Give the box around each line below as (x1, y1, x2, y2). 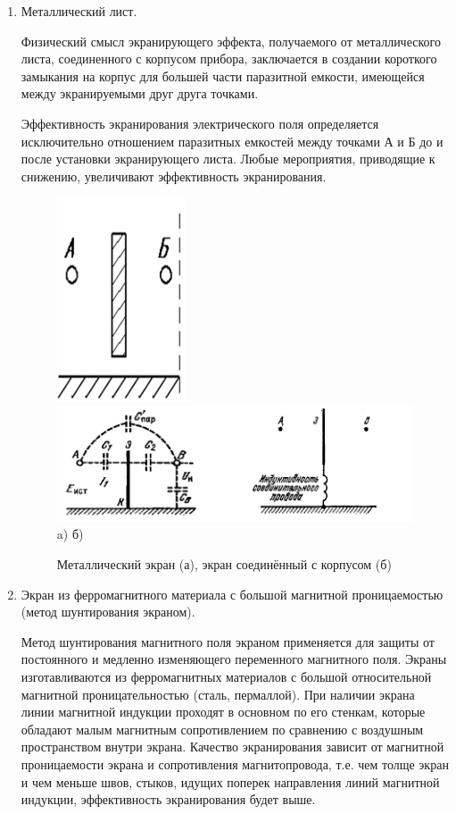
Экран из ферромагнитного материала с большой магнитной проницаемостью (21, 584, 444, 603)
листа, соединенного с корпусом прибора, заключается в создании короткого (21, 49, 437, 68)
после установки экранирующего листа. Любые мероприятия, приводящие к (21, 149, 435, 168)
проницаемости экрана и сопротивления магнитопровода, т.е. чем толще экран (21, 754, 449, 773)
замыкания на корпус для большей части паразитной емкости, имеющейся (21, 66, 425, 85)
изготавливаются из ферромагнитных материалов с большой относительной (21, 667, 432, 685)
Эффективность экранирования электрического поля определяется (21, 113, 379, 132)
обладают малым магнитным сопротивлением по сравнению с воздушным (21, 719, 424, 738)
